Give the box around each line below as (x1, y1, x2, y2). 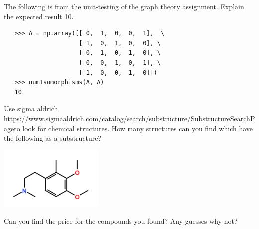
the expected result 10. (4, 11, 74, 21)
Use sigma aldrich (4, 103, 58, 114)
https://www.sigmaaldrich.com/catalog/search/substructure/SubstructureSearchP (4, 113, 255, 123)
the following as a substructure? (4, 133, 102, 143)
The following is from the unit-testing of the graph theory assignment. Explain (4, 1, 244, 11)
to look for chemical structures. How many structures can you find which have (14, 123, 253, 133)
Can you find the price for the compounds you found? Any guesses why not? (4, 216, 238, 226)
